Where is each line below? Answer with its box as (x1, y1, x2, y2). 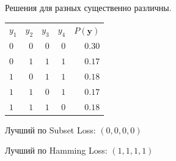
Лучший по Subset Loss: (5, 123, 96, 136)
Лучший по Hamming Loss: (5, 144, 108, 157)
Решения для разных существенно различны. (5, 1, 172, 13)
